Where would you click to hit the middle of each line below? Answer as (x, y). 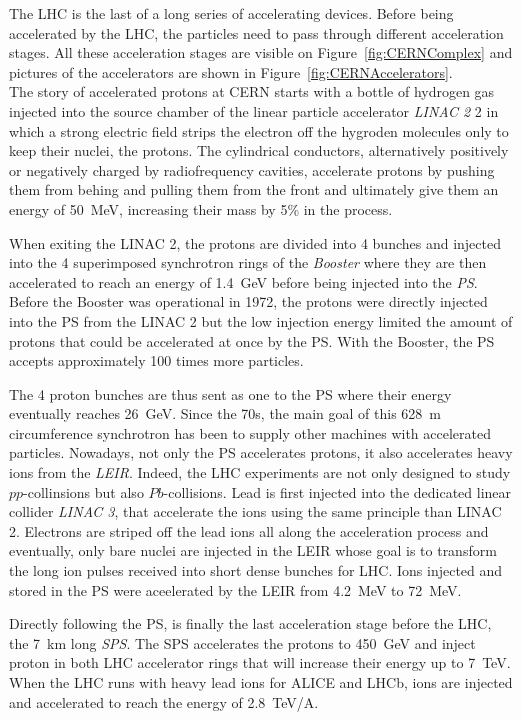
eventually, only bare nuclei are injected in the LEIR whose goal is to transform (253, 550)
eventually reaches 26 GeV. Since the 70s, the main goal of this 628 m (225, 413)
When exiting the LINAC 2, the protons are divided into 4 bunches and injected (255, 242)
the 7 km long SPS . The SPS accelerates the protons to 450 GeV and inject (242, 642)
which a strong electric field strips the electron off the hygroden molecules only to (259, 130)
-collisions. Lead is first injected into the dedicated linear (337, 491)
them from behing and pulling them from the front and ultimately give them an (254, 189)
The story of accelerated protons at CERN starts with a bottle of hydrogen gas (252, 91)
